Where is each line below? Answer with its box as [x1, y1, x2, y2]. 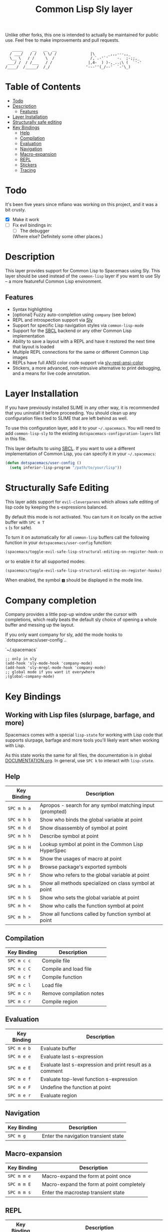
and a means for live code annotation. [12, 370, 91, 376]
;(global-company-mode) [5, 674, 55, 679]
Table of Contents [5, 81, 81, 92]
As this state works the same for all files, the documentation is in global [5, 752, 152, 758]
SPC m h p [7, 864, 31, 870]
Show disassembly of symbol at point [39, 825, 127, 832]
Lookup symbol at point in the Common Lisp [39, 841, 143, 848]
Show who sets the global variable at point [39, 894, 139, 901]
